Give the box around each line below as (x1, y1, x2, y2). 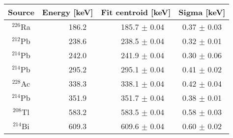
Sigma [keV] (178, 6, 226, 18)
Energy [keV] (42, 6, 93, 18)
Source (8, 6, 34, 18)
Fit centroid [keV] (101, 6, 171, 18)
